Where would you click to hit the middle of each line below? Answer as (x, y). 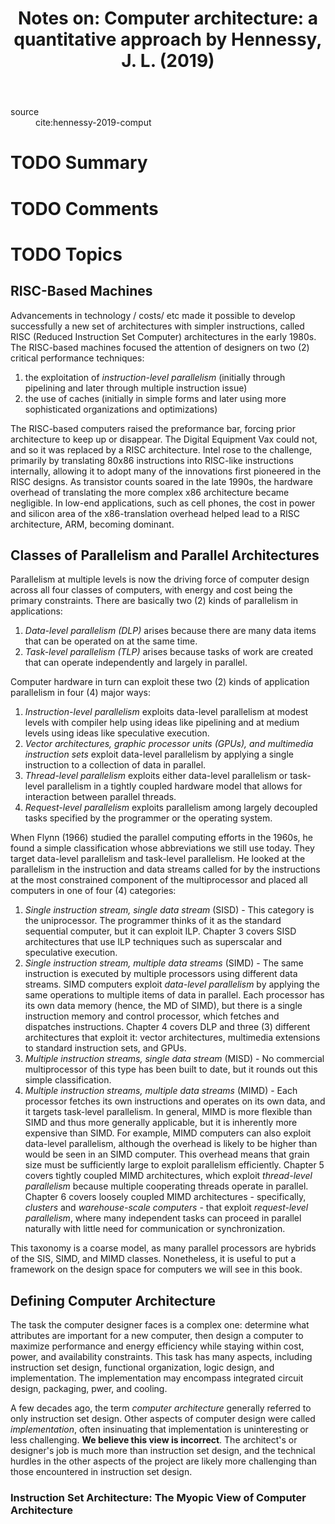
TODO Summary (79, 163)
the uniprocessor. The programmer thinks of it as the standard (153, 921)
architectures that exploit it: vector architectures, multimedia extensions (172, 1038)
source (25, 112)
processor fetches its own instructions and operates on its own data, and (175, 1101)
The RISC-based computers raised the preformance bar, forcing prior (153, 428)
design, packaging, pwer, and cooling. (89, 1389)
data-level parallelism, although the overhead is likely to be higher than (171, 1144)
